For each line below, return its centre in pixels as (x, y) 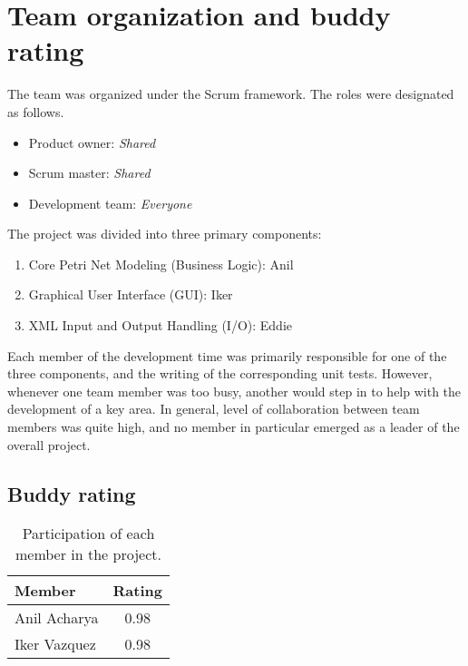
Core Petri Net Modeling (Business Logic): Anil (161, 264)
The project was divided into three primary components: (165, 234)
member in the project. (88, 554)
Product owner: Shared (92, 142)
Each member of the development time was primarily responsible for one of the (227, 355)
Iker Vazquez (55, 644)
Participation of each (88, 534)
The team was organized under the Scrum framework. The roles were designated (231, 94)
